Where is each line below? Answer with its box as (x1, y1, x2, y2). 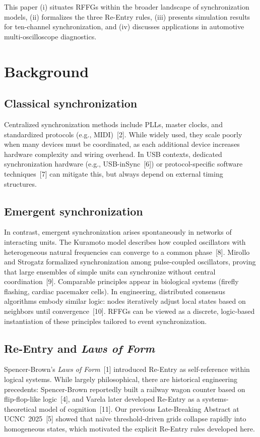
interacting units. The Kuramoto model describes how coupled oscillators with (4, 236, 246, 247)
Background (4, 61, 89, 81)
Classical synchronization (4, 95, 138, 111)
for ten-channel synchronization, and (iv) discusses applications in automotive (4, 21, 244, 32)
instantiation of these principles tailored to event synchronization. (4, 315, 207, 326)
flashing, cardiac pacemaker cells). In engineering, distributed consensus (4, 286, 225, 296)
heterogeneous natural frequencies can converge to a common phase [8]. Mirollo (4, 246, 250, 257)
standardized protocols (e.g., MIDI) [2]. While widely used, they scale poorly (4, 129, 242, 139)
